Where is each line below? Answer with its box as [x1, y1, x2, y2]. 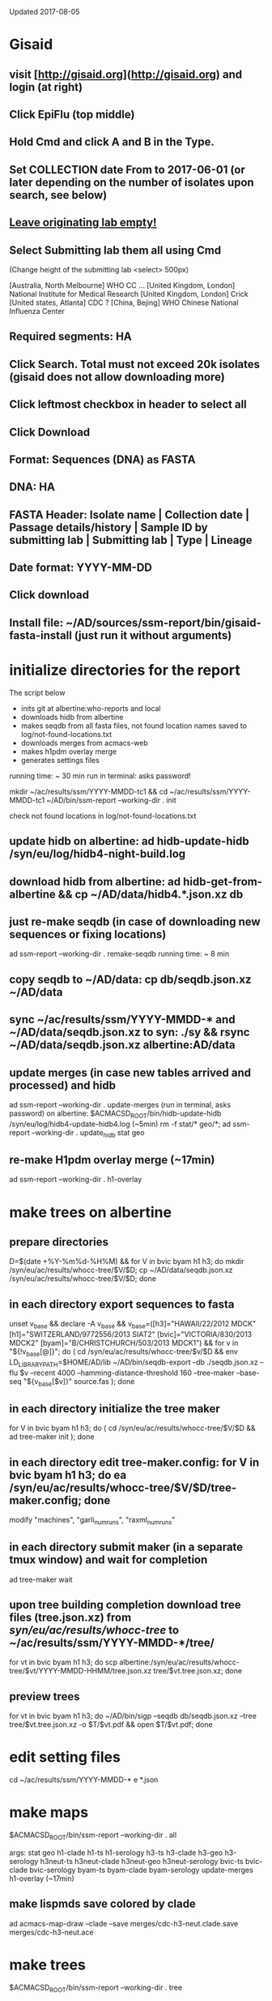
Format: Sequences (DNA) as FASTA [9, 452, 196, 466]
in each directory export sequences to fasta [9, 1297, 235, 1311]
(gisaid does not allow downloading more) [9, 370, 225, 383]
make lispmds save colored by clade [9, 1897, 197, 1911]
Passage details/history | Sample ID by [9, 521, 209, 534]
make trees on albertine [9, 1203, 172, 1221]
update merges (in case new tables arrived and [9, 1065, 252, 1079]
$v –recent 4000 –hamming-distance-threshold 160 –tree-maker [19, 1368, 235, 1378]
